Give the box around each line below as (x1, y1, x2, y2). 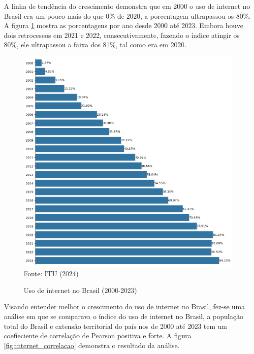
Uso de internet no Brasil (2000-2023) (24, 285, 137, 295)
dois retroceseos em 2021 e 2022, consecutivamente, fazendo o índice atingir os (4, 30, 240, 40)
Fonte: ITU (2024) (24, 268, 79, 279)
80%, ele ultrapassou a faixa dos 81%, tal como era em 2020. (4, 39, 187, 50)
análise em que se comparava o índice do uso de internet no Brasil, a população (4, 311, 243, 321)
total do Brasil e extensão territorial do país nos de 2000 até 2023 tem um (4, 321, 227, 331)
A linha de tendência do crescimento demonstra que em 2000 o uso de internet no (4, 1, 250, 11)
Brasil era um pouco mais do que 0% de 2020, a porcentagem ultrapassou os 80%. (4, 10, 251, 21)
